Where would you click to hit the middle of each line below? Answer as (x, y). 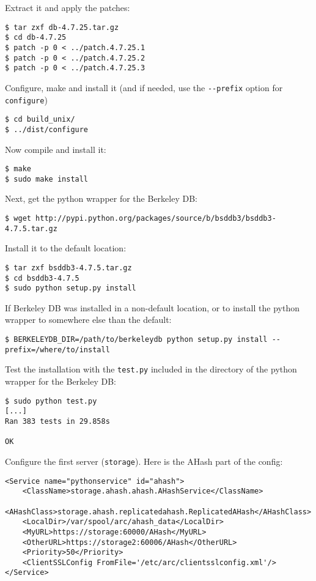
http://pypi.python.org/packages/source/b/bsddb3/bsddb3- (156, 218)
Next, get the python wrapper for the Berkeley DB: (101, 198)
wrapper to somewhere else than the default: (88, 320)
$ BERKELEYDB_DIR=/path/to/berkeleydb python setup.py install (136, 340)
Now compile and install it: (56, 149)
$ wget (18, 218)
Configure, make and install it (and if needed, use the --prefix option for (144, 87)
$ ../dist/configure (47, 129)
